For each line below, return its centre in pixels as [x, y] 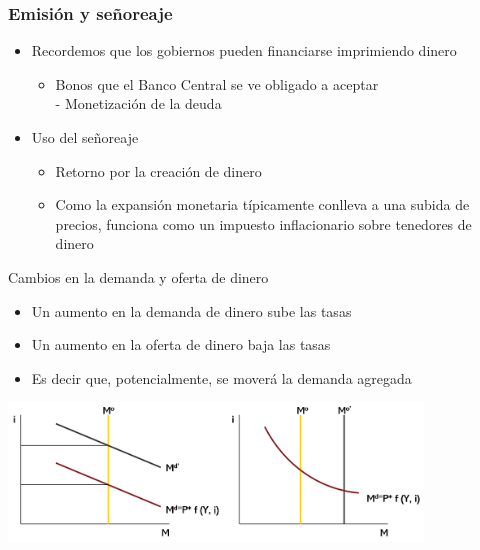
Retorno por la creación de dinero [158, 170]
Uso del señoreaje [85, 137]
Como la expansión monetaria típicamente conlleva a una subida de [262, 204]
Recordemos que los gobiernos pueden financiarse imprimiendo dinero [244, 50]
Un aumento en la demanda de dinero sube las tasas [191, 310]
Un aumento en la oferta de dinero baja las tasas [181, 344]
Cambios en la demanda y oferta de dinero [138, 276]
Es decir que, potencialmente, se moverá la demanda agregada [221, 377]
